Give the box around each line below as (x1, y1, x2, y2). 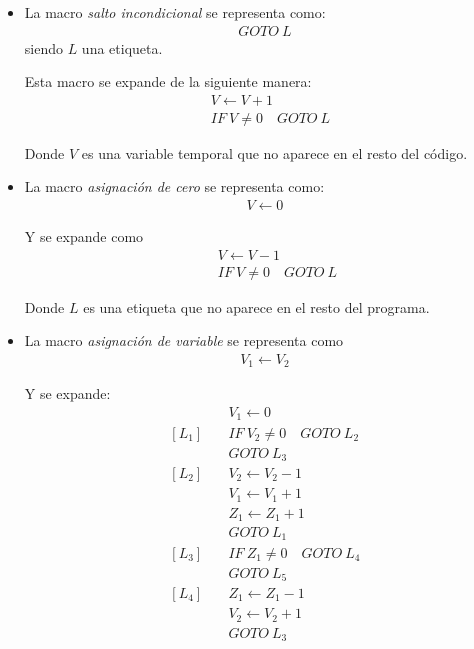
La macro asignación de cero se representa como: (24, 176, 325, 197)
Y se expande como (24, 226, 144, 247)
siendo (24, 37, 63, 58)
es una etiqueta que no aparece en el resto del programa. (83, 296, 430, 317)
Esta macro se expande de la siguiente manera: (24, 71, 312, 92)
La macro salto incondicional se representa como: (24, 2, 326, 22)
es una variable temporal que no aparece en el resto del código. (81, 142, 468, 163)
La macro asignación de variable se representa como (24, 330, 344, 351)
